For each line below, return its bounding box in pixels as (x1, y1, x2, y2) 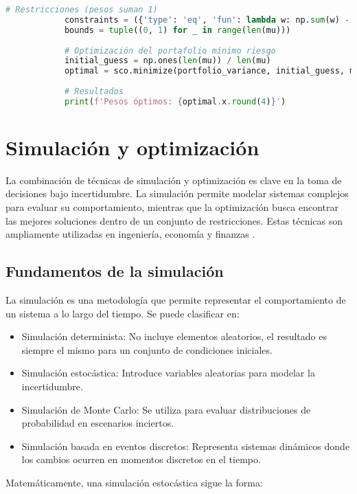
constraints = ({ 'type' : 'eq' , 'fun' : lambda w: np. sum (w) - (64, 14, 350, 25)
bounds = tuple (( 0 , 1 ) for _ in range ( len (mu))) (64, 25, 291, 35)
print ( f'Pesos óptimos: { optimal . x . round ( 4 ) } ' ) (64, 96, 286, 106)
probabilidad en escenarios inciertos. (21, 416, 174, 430)
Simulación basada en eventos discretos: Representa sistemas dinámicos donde (21, 438, 350, 453)
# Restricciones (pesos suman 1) (5, 5, 158, 14)
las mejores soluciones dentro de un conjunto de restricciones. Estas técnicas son (5, 213, 343, 227)
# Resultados (64, 87, 124, 96)
